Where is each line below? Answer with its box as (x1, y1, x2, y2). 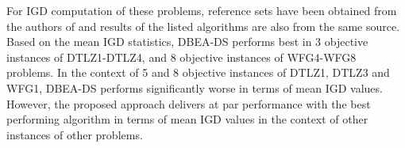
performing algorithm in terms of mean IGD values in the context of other (6, 111, 368, 127)
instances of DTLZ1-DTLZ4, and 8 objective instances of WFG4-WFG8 (6, 48, 357, 65)
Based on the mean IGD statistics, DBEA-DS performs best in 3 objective (6, 33, 368, 50)
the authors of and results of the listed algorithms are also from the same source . (6, 17, 400, 34)
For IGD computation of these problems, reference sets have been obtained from (6, 2, 397, 18)
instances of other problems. (6, 126, 143, 142)
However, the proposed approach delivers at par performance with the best (6, 95, 371, 112)
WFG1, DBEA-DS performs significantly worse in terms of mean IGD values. (6, 79, 383, 96)
